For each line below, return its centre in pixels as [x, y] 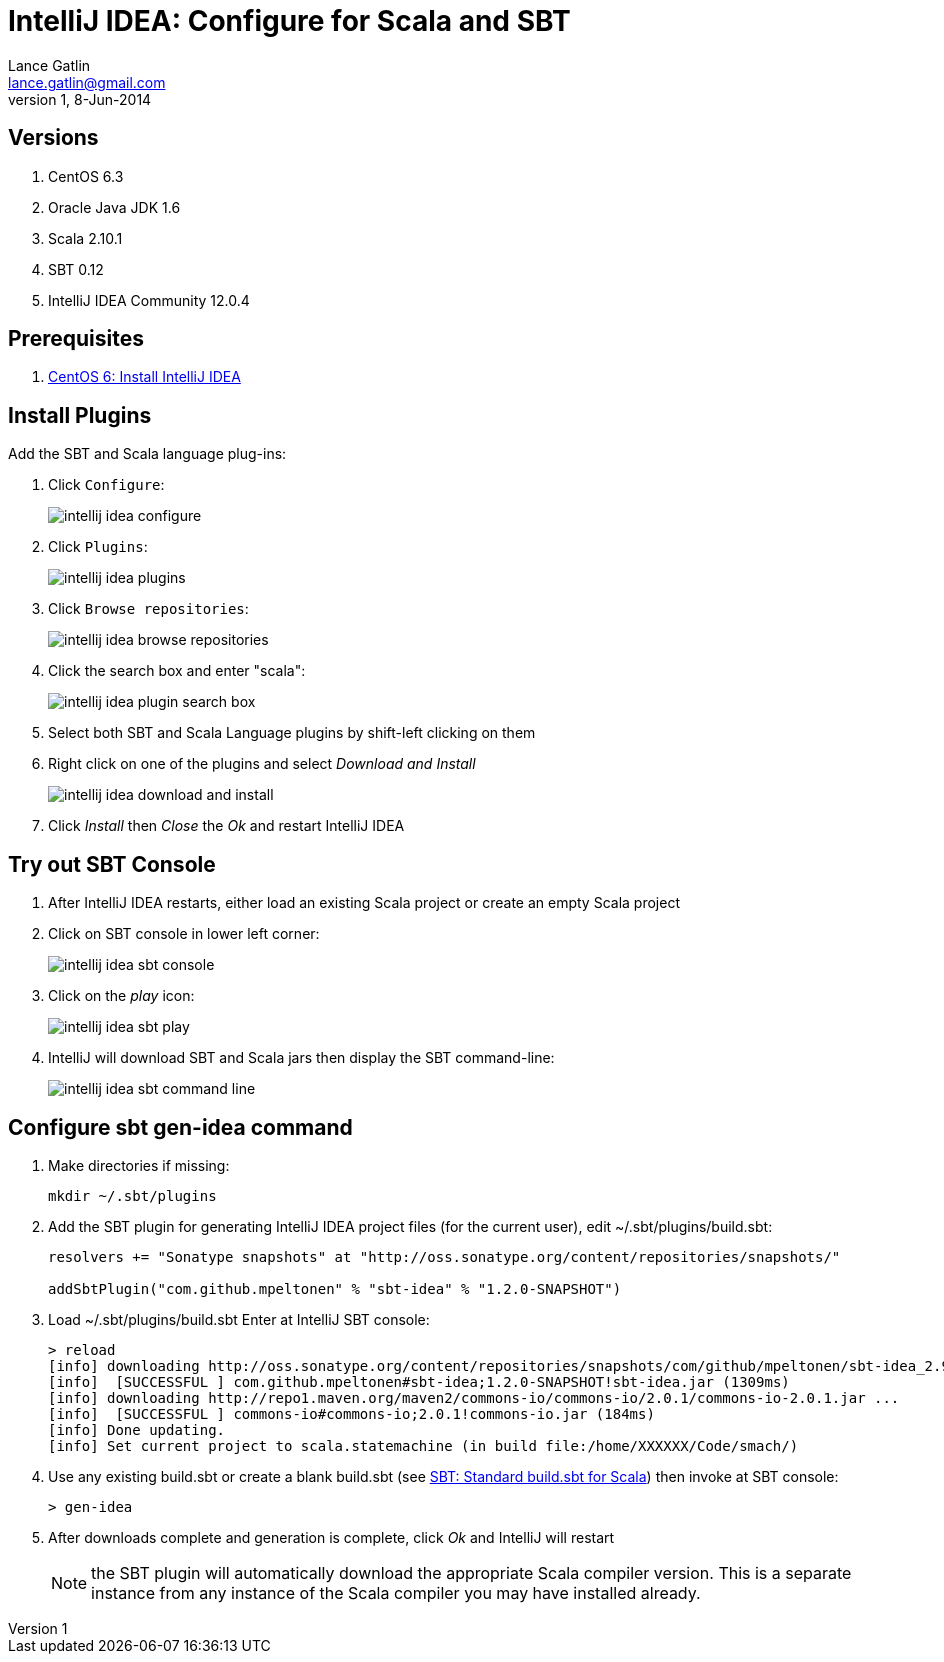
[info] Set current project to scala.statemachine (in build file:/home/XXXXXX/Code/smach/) [423, 1445]
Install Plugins [80, 415]
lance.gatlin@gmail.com [87, 82]
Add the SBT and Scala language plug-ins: [147, 454]
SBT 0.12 [76, 269]
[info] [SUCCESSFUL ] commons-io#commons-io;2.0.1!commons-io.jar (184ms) [351, 1413]
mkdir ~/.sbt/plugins [132, 1195]
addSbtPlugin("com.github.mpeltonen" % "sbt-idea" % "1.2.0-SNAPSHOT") [335, 1288]
